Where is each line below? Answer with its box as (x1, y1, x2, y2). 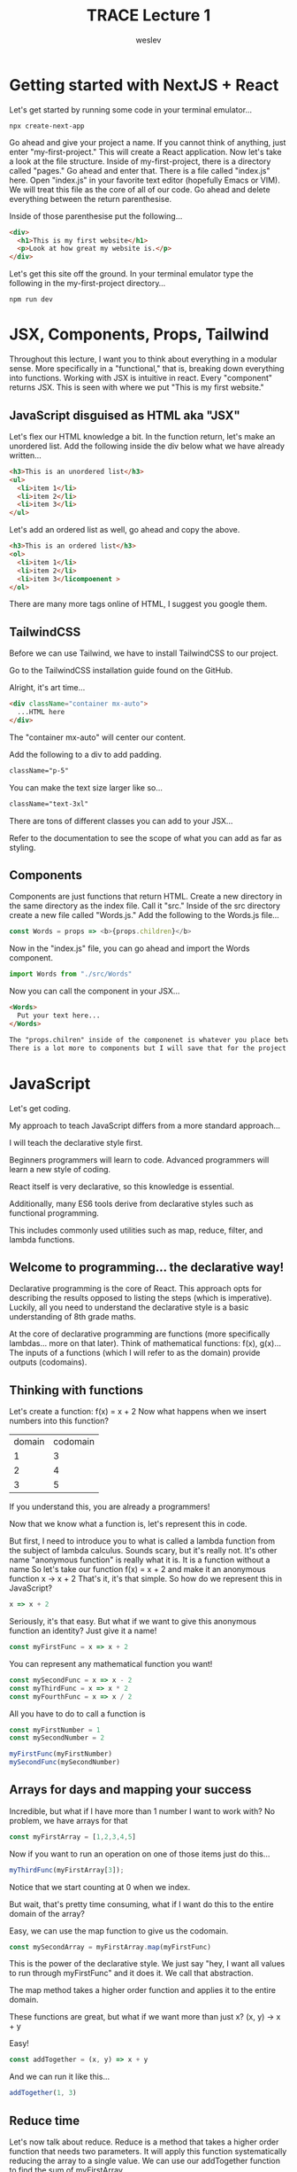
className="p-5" (9, 766, 69, 775)
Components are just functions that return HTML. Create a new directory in (9, 891, 283, 902)
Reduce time (9, 2113, 80, 2128)
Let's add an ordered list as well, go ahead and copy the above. (9, 525, 240, 535)
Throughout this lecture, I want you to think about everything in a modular (9, 354, 278, 364)
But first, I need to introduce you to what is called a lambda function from (9, 1536, 276, 1546)
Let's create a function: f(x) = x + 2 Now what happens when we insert (9, 1406, 267, 1417)
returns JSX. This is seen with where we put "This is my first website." (9, 382, 265, 393)
